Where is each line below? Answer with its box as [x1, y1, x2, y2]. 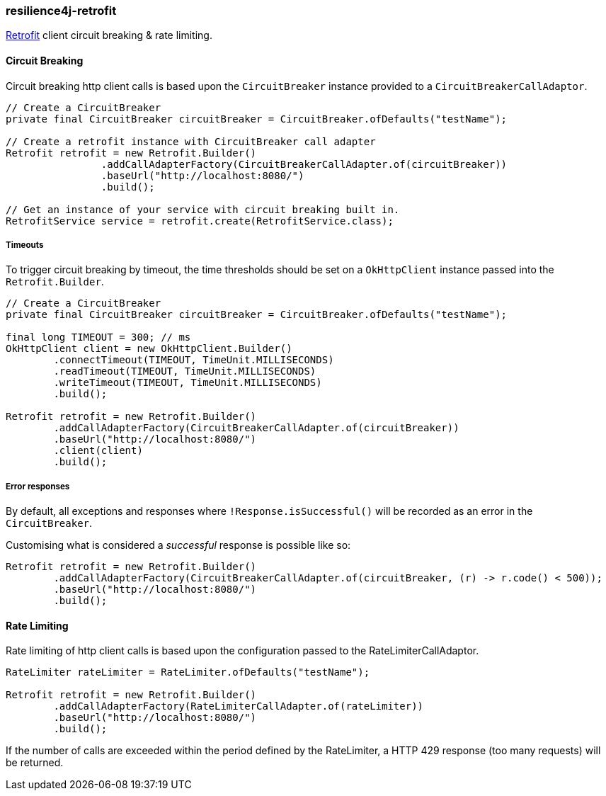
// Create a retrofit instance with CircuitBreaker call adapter [6, 135, 376, 147]
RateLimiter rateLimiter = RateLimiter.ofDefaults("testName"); [6, 666, 370, 678]
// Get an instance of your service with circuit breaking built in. [6, 203, 400, 215]
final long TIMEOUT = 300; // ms [6, 331, 191, 343]
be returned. [6, 756, 64, 769]
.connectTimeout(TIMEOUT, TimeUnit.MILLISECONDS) [53, 354, 334, 366]
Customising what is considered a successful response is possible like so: [6, 539, 351, 552]
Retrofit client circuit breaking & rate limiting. [6, 29, 212, 42]
